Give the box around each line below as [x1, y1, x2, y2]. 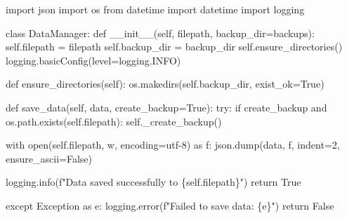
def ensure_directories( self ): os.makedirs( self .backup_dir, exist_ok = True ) [6, 76, 325, 91]
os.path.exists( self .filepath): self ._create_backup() [6, 114, 222, 128]
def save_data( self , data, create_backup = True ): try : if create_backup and [6, 100, 327, 114]
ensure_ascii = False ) [6, 151, 92, 165]
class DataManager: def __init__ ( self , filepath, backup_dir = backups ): [6, 25, 315, 40]
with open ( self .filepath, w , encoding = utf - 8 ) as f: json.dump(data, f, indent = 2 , [6, 137, 340, 152]
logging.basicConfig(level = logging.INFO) [6, 53, 181, 67]
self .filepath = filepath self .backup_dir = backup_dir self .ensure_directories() [6, 39, 343, 54]
